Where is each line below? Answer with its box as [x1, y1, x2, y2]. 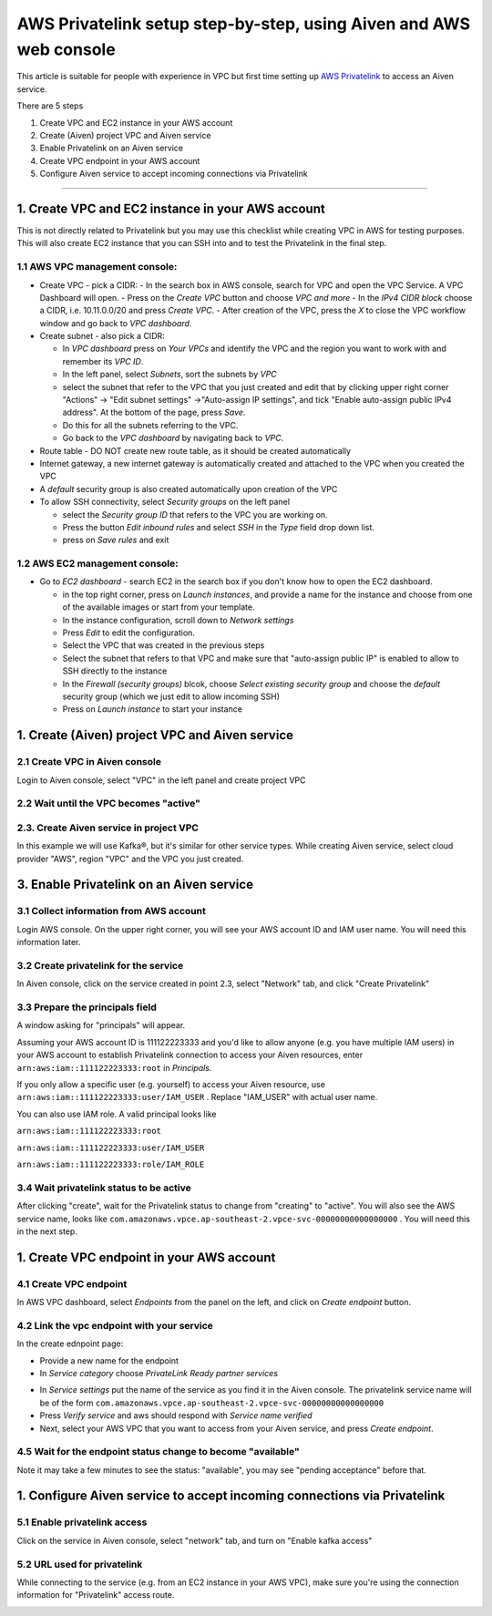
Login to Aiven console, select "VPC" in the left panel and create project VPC [16, 775, 306, 786]
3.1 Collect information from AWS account [16, 905, 207, 918]
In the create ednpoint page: [16, 1338, 124, 1349]
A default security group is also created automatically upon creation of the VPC [39, 483, 338, 494]
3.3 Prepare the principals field [16, 1001, 157, 1014]
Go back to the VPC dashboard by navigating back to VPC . [62, 433, 284, 444]
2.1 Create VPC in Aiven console [16, 756, 161, 768]
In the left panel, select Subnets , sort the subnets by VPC [62, 369, 277, 380]
